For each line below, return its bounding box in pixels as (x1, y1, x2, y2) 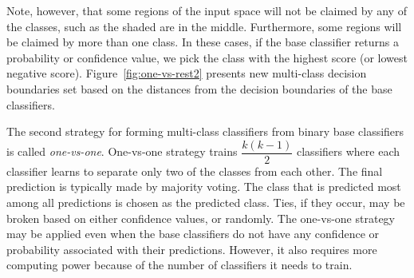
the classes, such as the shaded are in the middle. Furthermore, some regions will (6, 18, 402, 34)
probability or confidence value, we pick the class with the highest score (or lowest (6, 49, 408, 66)
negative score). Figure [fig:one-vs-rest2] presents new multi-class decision (6, 65, 367, 81)
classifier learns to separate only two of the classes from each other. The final (6, 162, 383, 179)
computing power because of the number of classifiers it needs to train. (6, 256, 353, 273)
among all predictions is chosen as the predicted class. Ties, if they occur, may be (6, 194, 405, 210)
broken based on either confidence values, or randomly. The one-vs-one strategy (6, 209, 395, 226)
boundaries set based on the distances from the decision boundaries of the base (6, 80, 392, 97)
